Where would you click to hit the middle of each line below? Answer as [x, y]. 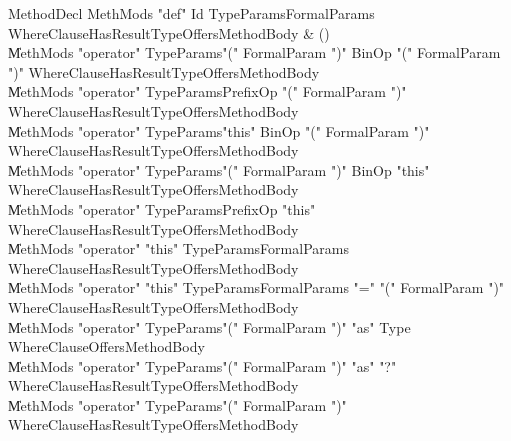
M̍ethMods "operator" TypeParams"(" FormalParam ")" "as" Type [209, 326]
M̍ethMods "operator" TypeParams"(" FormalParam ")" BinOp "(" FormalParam [254, 52]
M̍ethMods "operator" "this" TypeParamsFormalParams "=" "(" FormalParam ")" [256, 287]
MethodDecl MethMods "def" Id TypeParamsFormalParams [191, 13]
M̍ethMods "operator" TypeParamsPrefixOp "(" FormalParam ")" [207, 91]
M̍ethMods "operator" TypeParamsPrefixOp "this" [162, 208]
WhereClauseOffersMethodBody [106, 346]
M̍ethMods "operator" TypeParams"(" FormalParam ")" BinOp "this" [219, 169]
